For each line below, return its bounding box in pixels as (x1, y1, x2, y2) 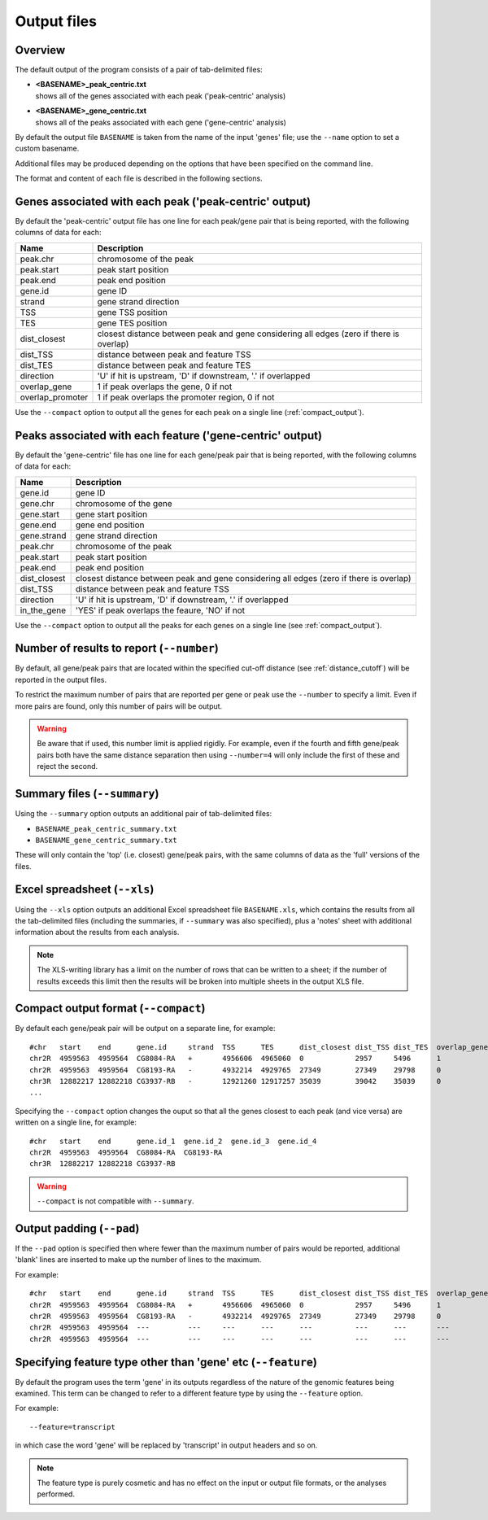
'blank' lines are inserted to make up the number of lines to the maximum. (15, 1255, 262, 1264)
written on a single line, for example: (15, 1117, 137, 1127)
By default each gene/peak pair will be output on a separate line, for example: (15, 1024, 276, 1033)
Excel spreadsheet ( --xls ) (15, 883, 155, 897)
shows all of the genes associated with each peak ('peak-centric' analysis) (35, 90, 286, 101)
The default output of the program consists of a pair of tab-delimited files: (15, 65, 264, 75)
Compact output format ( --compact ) (15, 1002, 206, 1016)
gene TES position (97, 317, 168, 329)
